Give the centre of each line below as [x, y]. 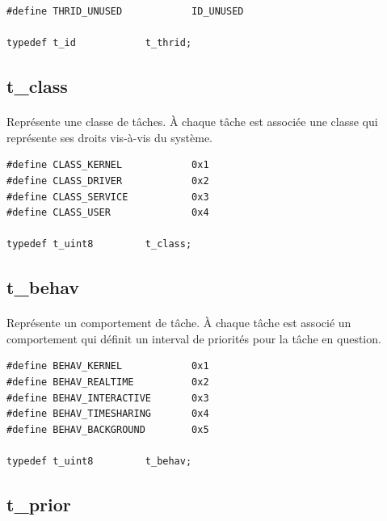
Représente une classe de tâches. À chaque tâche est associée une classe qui [192, 122]
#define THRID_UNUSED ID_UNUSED [125, 11]
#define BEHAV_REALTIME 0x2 [108, 382]
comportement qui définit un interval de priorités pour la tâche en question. [194, 338]
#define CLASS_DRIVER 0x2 [108, 181]
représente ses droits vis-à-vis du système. [110, 137]
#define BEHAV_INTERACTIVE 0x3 [108, 398]
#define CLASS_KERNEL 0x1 [108, 165]
